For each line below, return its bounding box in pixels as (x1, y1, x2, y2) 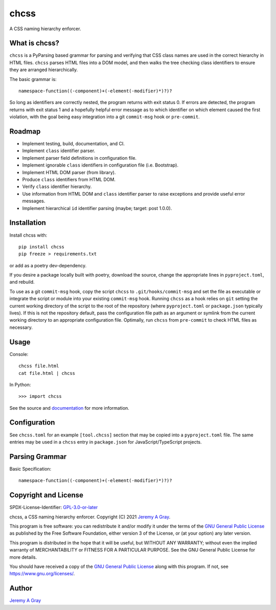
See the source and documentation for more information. (9, 405, 130, 411)
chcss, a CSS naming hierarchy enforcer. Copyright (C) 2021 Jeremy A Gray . (9, 514, 171, 520)
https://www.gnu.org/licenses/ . (9, 571, 75, 577)
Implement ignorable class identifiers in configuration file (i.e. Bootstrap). (22, 162, 179, 169)
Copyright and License (9, 491, 84, 499)
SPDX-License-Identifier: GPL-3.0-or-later (9, 504, 98, 511)
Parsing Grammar (9, 452, 67, 461)
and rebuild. (9, 279, 35, 285)
